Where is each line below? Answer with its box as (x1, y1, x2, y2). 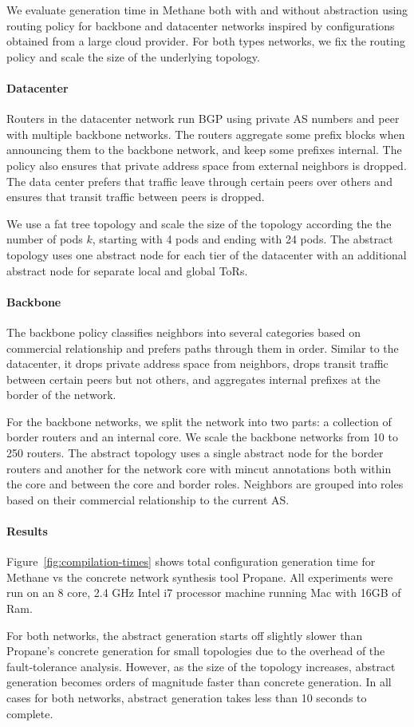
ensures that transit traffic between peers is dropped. (6, 188, 265, 205)
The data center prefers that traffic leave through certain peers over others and (6, 172, 392, 189)
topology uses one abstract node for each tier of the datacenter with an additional (6, 246, 407, 263)
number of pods (6, 231, 83, 247)
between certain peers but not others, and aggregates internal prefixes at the (6, 370, 380, 387)
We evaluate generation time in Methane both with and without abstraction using (6, 2, 408, 18)
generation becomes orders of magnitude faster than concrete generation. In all (6, 674, 392, 690)
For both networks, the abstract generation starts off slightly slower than (6, 626, 363, 643)
